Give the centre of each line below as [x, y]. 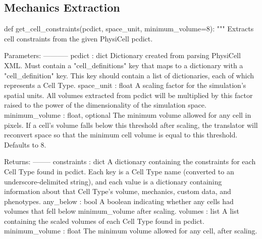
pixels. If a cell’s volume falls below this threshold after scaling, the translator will [131, 125]
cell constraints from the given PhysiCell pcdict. [78, 38]
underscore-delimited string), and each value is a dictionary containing [113, 181]
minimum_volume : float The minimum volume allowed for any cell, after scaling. [131, 231]
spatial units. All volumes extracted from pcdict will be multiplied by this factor [128, 95]
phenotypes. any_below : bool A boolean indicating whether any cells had [119, 201]
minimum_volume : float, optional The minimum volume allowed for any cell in [128, 114]
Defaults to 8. [25, 144]
